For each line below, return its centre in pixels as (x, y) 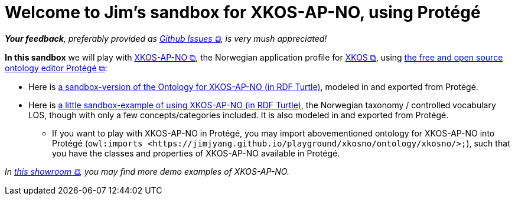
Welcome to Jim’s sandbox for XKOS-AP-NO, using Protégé (243, 12)
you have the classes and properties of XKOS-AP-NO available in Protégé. (196, 153)
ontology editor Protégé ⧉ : (56, 68)
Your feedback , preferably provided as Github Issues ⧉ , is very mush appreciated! (166, 38)
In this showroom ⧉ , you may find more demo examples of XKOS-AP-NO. (147, 171)
